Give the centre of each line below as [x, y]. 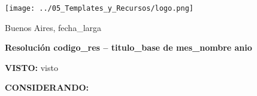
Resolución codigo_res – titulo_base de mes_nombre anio [128, 47]
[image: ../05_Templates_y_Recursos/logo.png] [99, 8]
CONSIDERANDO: [47, 87]
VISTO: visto [31, 67]
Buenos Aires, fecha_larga [53, 27]
